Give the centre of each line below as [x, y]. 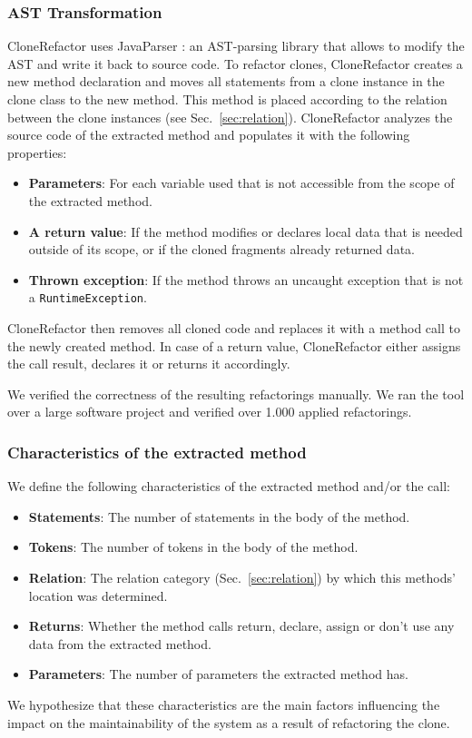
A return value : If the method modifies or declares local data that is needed [246, 231]
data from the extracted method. [120, 643]
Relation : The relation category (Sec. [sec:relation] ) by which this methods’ [242, 577]
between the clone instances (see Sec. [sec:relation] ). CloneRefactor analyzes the [230, 117]
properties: [37, 152]
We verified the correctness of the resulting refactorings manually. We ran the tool [236, 394]
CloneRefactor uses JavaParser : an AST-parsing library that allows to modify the [236, 46]
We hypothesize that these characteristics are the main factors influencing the [224, 704]
